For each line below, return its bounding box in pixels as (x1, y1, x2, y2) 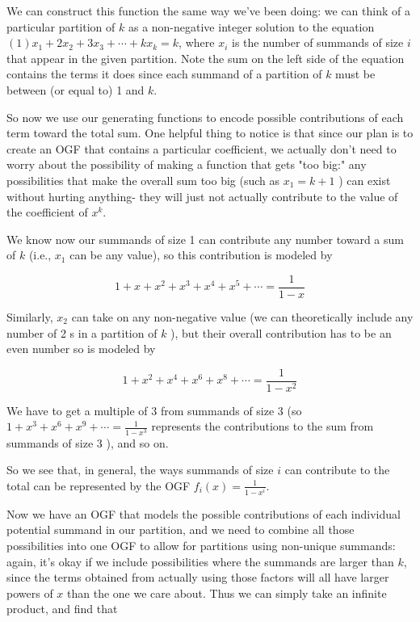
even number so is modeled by (6, 340, 156, 357)
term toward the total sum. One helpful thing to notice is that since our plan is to (6, 124, 414, 141)
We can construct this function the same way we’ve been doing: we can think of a (6, 2, 410, 19)
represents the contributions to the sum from (151, 418, 374, 435)
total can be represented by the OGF (6, 477, 191, 494)
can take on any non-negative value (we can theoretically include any (71, 308, 414, 325)
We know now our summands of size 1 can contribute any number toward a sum (6, 230, 404, 247)
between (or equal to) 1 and (6, 81, 145, 98)
